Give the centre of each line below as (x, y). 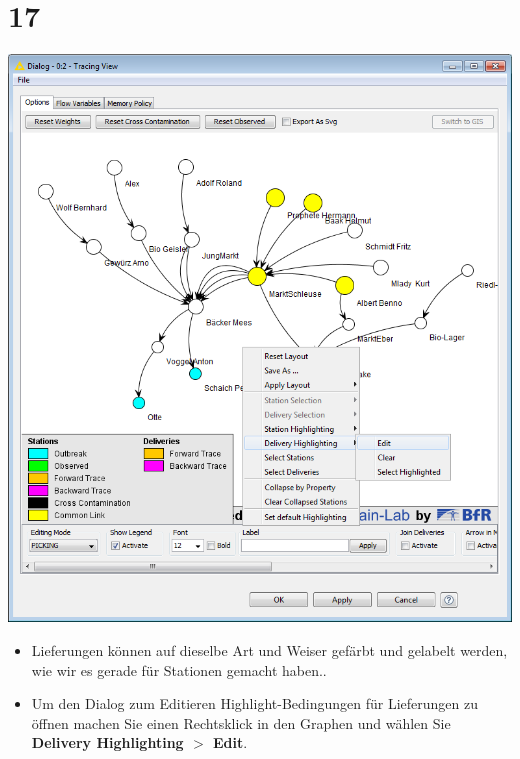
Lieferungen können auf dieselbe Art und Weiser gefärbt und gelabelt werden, (269, 650)
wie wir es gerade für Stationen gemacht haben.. (179, 669)
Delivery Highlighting (107, 742)
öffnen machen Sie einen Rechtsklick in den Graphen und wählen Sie (241, 722)
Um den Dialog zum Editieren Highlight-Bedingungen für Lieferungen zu (255, 703)
